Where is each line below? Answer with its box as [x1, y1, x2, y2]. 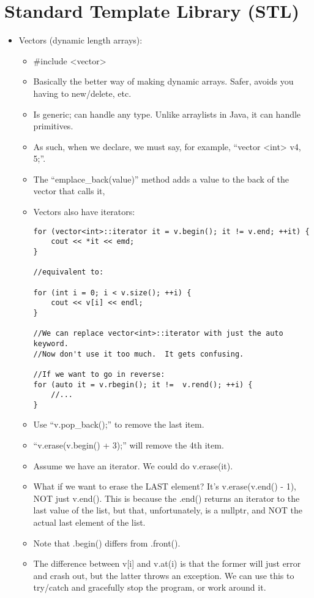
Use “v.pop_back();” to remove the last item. [33, 418, 204, 431]
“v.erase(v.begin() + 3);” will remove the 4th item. [33, 439, 224, 452]
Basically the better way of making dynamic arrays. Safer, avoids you [33, 75, 294, 88]
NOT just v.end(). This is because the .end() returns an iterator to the [33, 491, 300, 504]
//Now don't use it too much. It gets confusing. [33, 349, 244, 358]
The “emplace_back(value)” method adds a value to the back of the [33, 172, 289, 185]
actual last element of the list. [33, 516, 146, 529]
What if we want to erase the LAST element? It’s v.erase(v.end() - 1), [33, 480, 296, 493]
